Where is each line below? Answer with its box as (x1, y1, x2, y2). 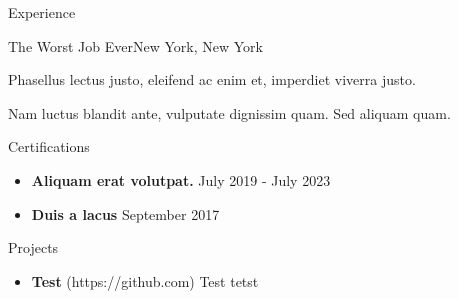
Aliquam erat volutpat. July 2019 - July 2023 (31, 169, 331, 190)
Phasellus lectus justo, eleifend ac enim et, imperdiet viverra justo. (8, 69, 416, 90)
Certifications (8, 136, 90, 157)
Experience (8, 2, 76, 22)
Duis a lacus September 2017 (31, 203, 220, 224)
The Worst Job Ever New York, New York (8, 35, 263, 56)
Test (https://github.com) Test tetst (31, 270, 259, 291)
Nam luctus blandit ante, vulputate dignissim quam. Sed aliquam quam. (8, 102, 451, 123)
